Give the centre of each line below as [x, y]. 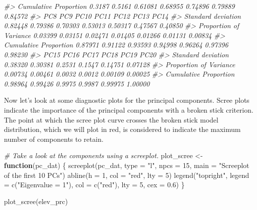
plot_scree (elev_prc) [36, 201]
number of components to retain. [54, 139]
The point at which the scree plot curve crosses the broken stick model [111, 119]
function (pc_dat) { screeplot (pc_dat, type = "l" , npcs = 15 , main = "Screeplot [127, 165]
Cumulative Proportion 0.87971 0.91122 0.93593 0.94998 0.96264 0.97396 [116, 45]
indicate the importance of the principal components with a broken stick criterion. [129, 109]
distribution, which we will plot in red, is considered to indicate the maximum [122, 129]
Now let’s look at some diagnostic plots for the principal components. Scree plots [127, 100]
